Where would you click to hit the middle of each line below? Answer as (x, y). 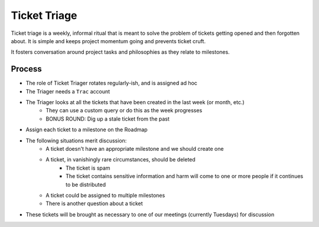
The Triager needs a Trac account (68, 91)
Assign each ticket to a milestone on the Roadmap (87, 129)
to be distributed (86, 184)
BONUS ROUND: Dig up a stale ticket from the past (108, 119)
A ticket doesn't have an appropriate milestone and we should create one (135, 148)
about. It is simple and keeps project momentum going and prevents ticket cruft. (108, 41)
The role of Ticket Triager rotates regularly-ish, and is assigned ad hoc (112, 83)
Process (26, 69)
